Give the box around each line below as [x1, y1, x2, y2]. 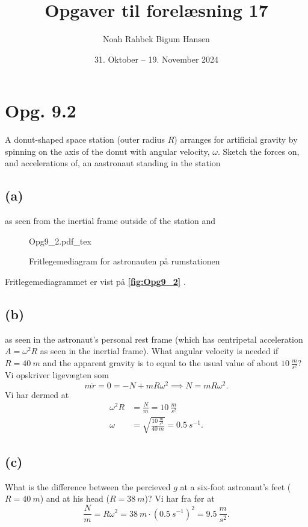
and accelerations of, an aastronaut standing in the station [5, 157, 221, 169]
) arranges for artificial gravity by [174, 133, 298, 146]
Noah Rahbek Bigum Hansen [103, 33, 210, 45]
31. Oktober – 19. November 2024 [94, 52, 219, 65]
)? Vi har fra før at [144, 492, 215, 505]
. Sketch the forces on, [217, 145, 300, 157]
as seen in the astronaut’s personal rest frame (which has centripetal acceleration [5, 332, 303, 345]
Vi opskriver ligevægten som [5, 369, 109, 381]
